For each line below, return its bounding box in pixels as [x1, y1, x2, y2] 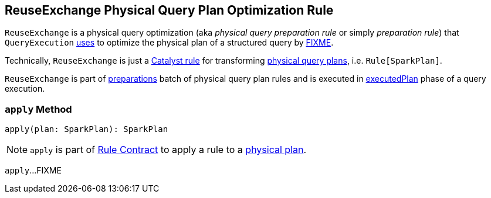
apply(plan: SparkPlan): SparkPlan [5, 124, 168, 134]
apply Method [5, 103, 72, 115]
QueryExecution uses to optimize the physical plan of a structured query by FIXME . [5, 37, 334, 48]
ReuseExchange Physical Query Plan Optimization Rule [5, 3, 334, 18]
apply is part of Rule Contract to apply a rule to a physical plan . [30, 144, 307, 156]
